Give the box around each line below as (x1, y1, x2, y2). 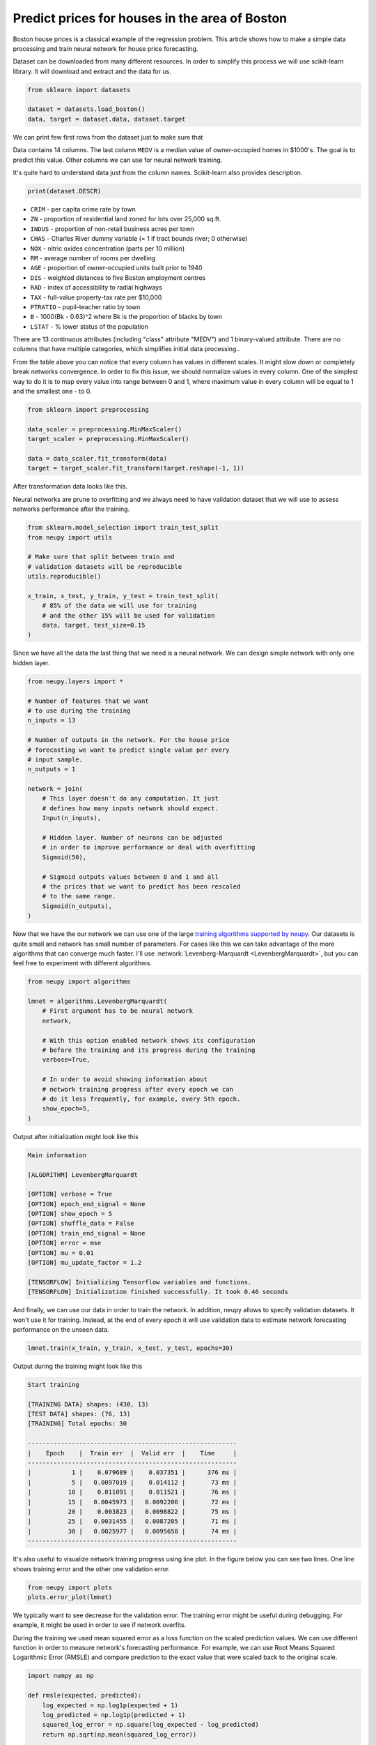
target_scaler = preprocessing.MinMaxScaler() (27, 435, 189, 443)
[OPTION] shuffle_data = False (27, 1219, 135, 1228)
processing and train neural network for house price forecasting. (13, 44, 198, 52)
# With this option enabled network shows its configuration (42, 1037, 256, 1044)
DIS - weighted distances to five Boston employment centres (30, 273, 206, 282)
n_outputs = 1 (27, 765, 76, 773)
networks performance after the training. (13, 505, 130, 513)
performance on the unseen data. (13, 1325, 109, 1333)
